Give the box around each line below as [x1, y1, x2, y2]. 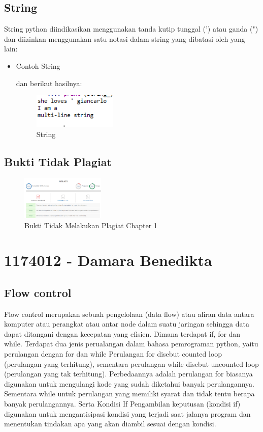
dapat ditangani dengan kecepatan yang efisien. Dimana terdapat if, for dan [4, 328, 241, 339]
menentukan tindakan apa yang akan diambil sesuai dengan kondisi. [4, 418, 216, 429]
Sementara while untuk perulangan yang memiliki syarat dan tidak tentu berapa [4, 388, 255, 399]
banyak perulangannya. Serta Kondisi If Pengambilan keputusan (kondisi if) [4, 398, 241, 409]
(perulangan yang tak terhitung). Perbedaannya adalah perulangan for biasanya [4, 368, 253, 379]
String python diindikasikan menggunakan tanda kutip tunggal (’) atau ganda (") [4, 23, 258, 34]
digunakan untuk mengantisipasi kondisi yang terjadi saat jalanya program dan [4, 408, 251, 419]
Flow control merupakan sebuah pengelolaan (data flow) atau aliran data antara [4, 308, 254, 319]
